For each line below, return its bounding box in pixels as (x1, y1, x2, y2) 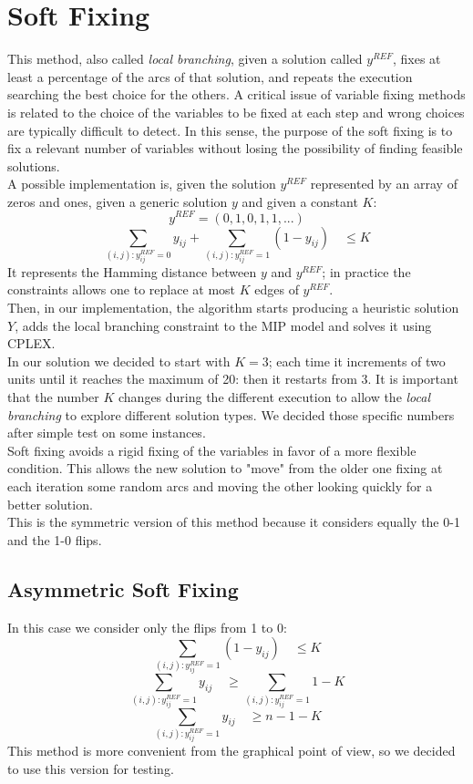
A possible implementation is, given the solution (7, 174, 276, 193)
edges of (254, 280, 299, 299)
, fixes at (392, 49, 441, 68)
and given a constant (242, 191, 358, 211)
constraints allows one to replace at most (7, 280, 236, 299)
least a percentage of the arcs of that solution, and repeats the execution (7, 67, 413, 86)
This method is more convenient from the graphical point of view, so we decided (7, 740, 456, 759)
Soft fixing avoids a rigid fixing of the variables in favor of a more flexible (7, 440, 416, 459)
